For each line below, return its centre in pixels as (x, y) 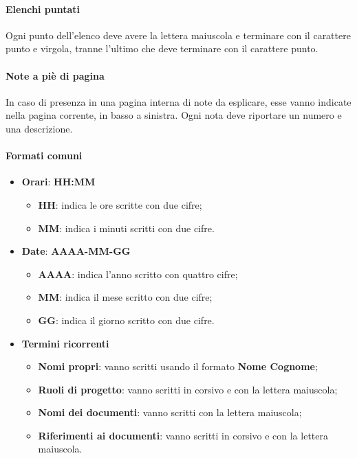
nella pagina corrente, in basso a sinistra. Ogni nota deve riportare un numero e (174, 115)
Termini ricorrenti (65, 343)
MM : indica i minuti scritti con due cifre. (126, 228)
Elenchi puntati (43, 9)
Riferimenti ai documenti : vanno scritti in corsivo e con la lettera (183, 435)
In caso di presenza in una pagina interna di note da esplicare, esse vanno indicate (178, 101)
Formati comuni (44, 156)
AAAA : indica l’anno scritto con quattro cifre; (138, 274)
